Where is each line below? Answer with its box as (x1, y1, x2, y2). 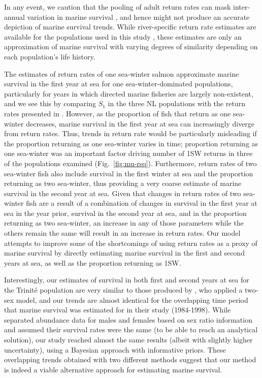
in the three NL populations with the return (108, 98, 245, 109)
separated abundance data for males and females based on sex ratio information (4, 314, 252, 325)
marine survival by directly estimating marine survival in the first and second (4, 247, 245, 258)
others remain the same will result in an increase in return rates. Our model (4, 228, 241, 238)
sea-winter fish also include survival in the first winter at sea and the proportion (4, 168, 253, 178)
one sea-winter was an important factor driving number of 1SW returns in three (4, 148, 253, 159)
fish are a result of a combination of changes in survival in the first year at (26, 198, 257, 208)
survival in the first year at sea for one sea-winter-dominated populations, (4, 78, 233, 89)
